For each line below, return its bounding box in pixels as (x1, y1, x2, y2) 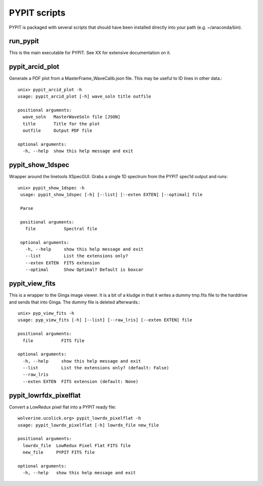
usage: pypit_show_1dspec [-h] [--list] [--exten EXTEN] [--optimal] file (20, 192, 203, 197)
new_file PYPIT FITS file (22, 449, 95, 455)
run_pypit (9, 37, 39, 45)
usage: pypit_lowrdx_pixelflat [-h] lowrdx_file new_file (18, 422, 159, 428)
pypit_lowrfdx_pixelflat (9, 391, 81, 400)
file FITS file (22, 338, 85, 344)
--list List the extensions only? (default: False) (22, 365, 169, 371)
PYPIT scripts (9, 7, 66, 18)
